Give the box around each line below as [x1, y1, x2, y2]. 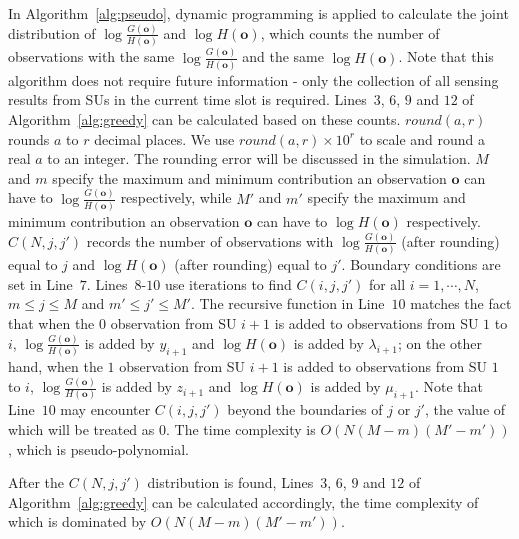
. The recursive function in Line [190, 293, 385, 314]
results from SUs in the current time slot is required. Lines [8, 89, 367, 110]
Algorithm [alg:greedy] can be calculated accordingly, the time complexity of [8, 491, 479, 512]
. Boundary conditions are [341, 254, 501, 275]
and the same [242, 46, 324, 67]
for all [368, 273, 406, 294]
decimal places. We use [94, 128, 235, 149]
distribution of [8, 22, 96, 43]
